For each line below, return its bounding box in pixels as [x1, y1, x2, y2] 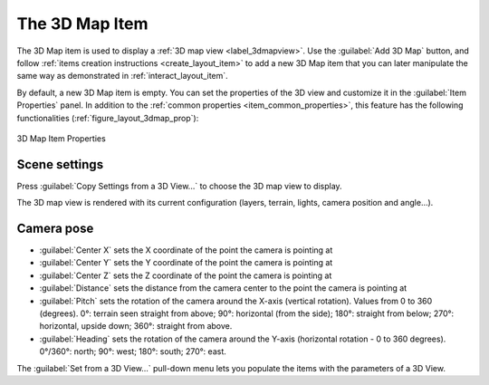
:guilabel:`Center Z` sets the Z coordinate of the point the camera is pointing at [39, 270, 332, 281]
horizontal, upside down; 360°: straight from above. [39, 321, 233, 332]
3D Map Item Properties [16, 132, 106, 144]
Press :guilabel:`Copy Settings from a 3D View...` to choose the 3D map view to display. [16, 180, 343, 191]
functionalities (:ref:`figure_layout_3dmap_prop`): [16, 112, 199, 123]
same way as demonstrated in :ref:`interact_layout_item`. [16, 71, 228, 82]
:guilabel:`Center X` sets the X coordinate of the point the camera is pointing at [39, 245, 333, 255]
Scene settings [16, 157, 104, 172]
